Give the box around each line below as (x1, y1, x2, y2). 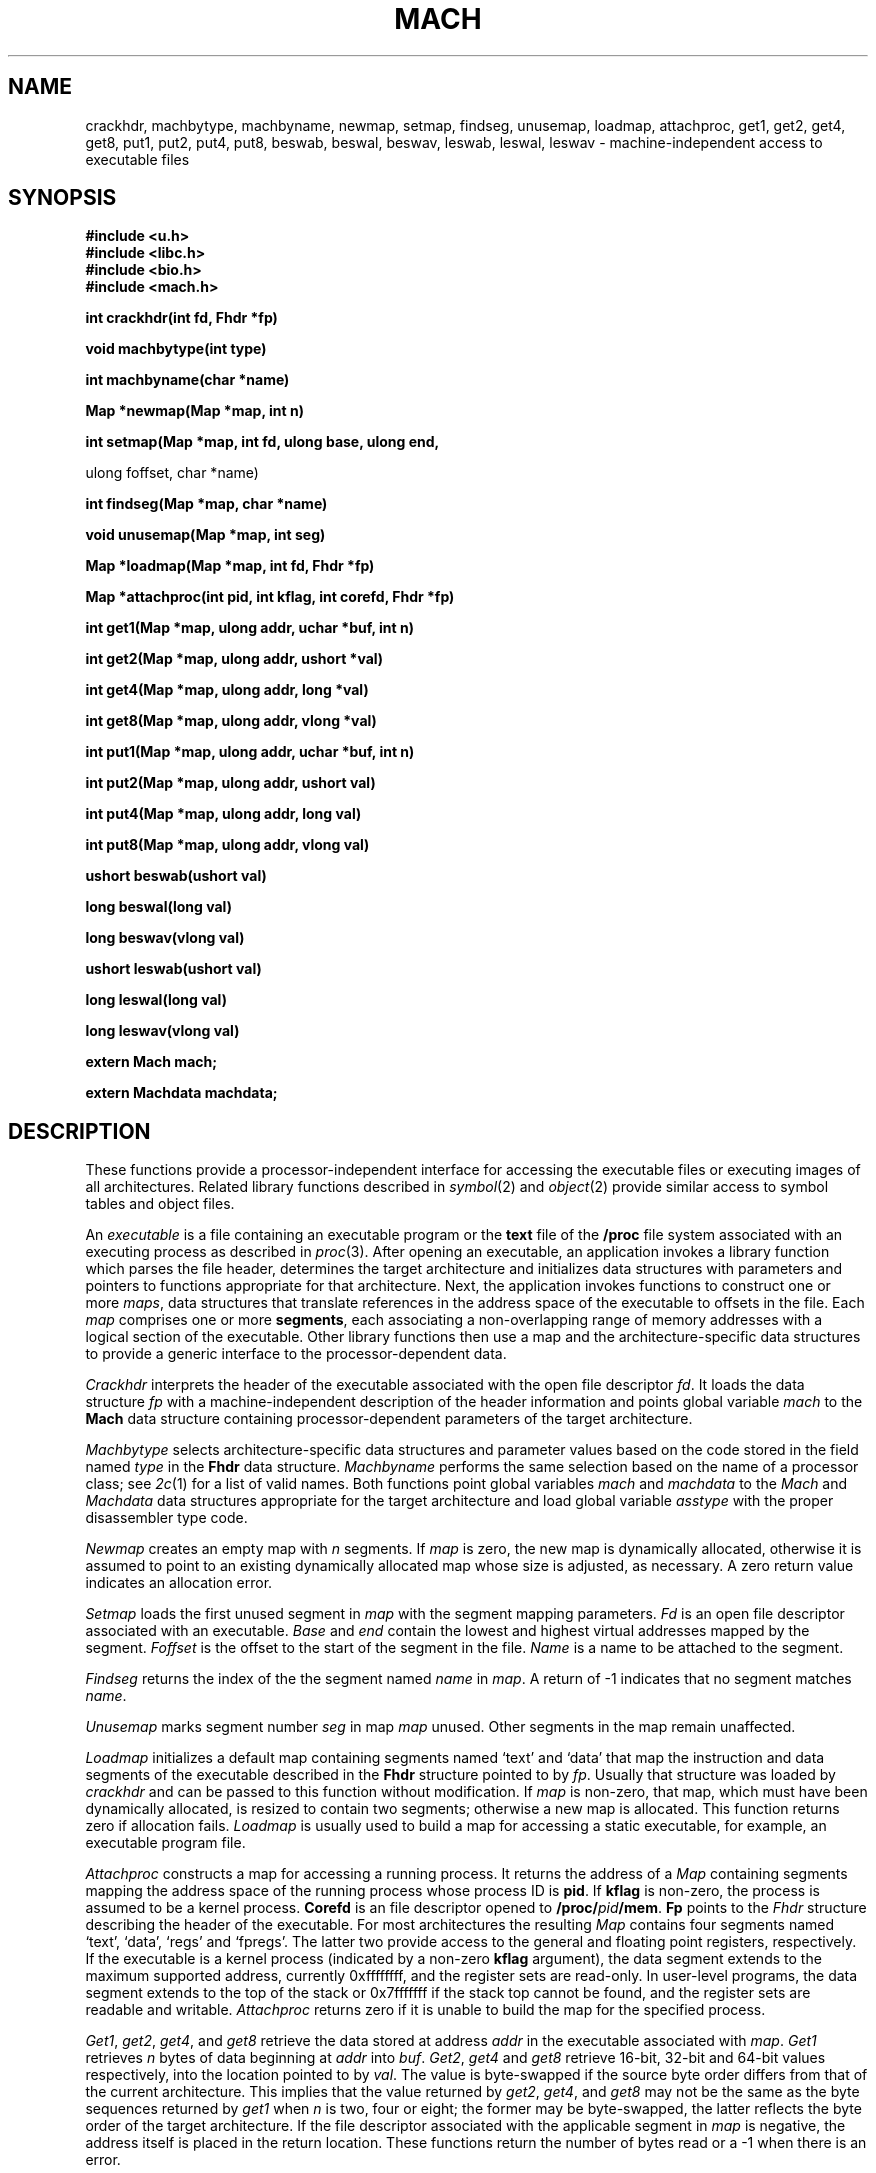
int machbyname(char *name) (85, 371, 290, 389)
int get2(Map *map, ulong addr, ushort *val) (85, 650, 384, 668)
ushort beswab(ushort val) (85, 867, 267, 885)
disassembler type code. (85, 1509, 248, 1527)
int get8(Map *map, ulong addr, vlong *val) (85, 712, 377, 730)
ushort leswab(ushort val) (85, 960, 262, 978)
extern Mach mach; (85, 1053, 218, 1071)
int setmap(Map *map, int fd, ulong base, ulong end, (85, 433, 440, 451)
